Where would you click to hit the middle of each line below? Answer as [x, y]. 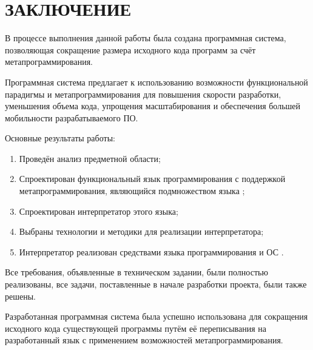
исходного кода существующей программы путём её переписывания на [136, 328]
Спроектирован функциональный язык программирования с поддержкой [152, 179]
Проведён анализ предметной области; [90, 158]
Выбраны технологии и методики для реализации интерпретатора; [141, 231]
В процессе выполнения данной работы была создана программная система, [146, 38]
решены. [20, 296]
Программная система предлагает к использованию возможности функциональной [156, 82]
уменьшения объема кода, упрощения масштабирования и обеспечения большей [153, 106]
